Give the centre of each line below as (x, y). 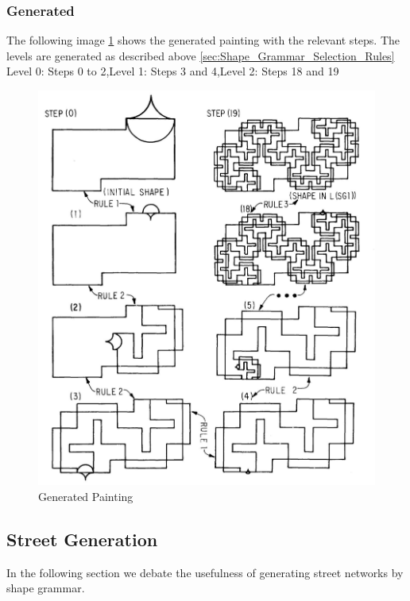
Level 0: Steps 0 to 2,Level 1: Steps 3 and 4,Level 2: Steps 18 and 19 (173, 71)
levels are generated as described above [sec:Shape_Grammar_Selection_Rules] (201, 55)
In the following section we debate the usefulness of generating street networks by (205, 572)
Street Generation (82, 539)
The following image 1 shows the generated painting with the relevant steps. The (203, 40)
